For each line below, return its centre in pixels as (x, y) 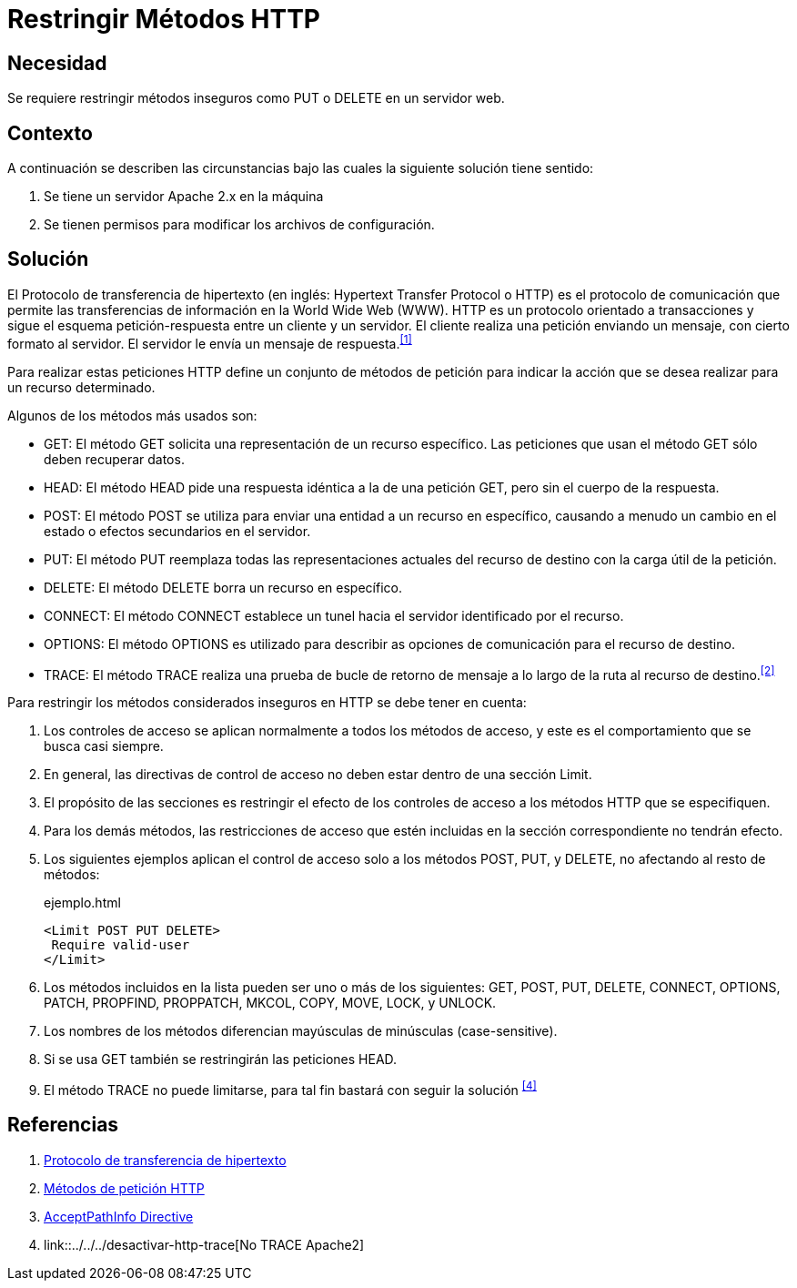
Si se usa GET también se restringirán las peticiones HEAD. (221, 1060)
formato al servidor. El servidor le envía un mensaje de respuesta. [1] (210, 342)
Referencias (63, 1125)
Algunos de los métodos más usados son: (132, 415)
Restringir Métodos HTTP (164, 19)
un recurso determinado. (81, 387)
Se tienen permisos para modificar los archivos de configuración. (239, 225)
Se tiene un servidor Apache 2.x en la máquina (184, 197)
